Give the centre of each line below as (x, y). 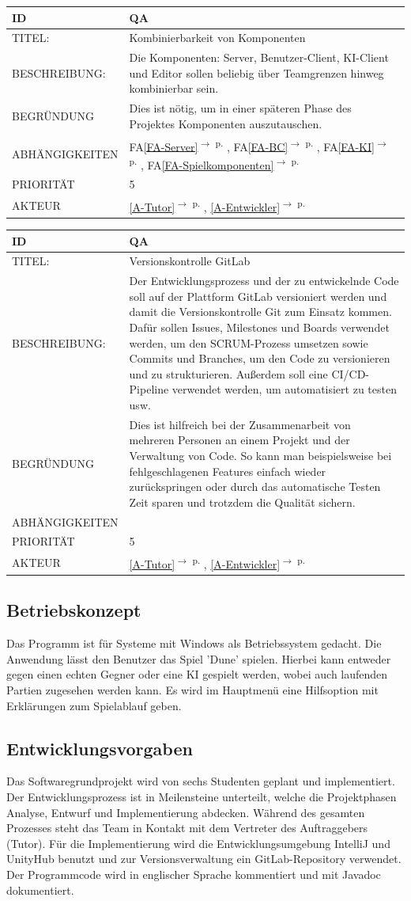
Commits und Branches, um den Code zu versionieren (260, 358)
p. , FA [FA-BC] (252, 145)
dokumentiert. (40, 890)
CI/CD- (351, 373)
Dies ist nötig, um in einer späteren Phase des (240, 108)
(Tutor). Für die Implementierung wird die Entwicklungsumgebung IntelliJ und (198, 843)
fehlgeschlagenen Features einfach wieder (228, 471)
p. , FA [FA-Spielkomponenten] (202, 163)
